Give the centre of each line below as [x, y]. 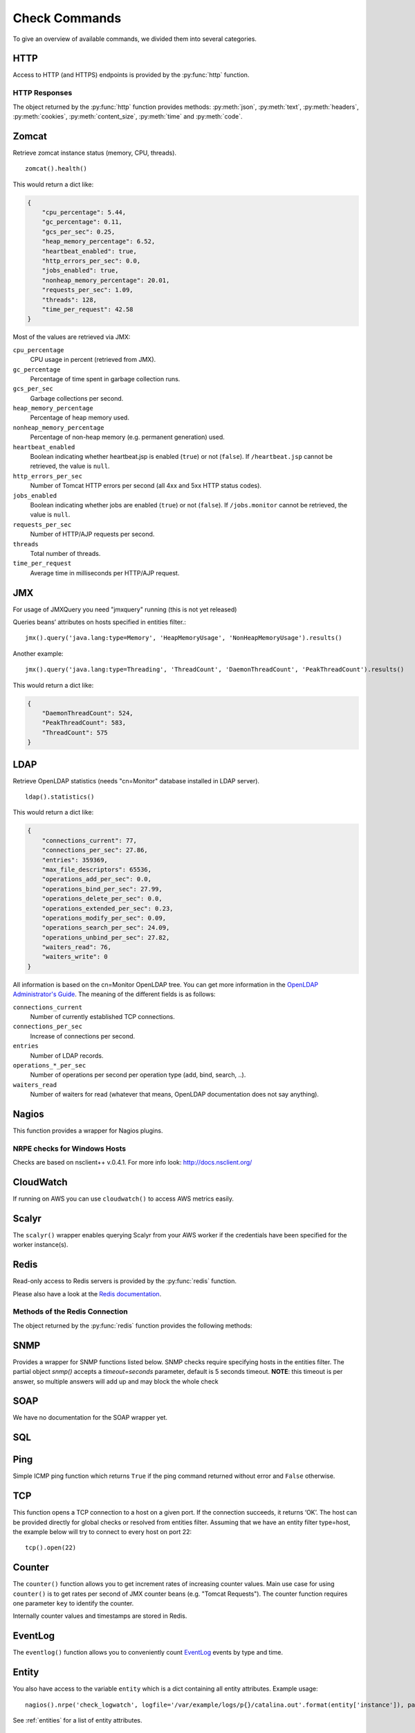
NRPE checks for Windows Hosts [70, 1149]
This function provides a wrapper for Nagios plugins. [88, 1131]
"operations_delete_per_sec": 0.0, [102, 899]
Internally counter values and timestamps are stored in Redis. [100, 1616]
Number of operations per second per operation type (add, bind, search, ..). [138, 1075]
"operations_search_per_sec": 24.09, [106, 928]
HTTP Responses [43, 93]
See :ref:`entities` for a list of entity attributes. [77, 1721]
